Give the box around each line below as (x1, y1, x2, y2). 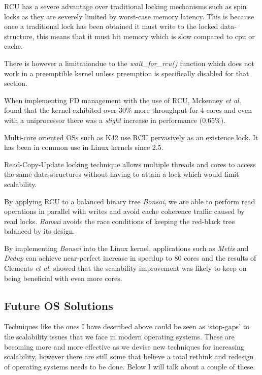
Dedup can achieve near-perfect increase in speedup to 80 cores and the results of (4, 253, 256, 263)
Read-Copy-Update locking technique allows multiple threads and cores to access (4, 159, 256, 169)
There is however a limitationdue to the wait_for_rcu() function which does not (4, 57, 255, 68)
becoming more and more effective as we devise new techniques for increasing (4, 341, 244, 352)
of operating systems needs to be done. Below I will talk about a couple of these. (4, 361, 255, 371)
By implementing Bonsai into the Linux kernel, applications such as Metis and (4, 242, 249, 253)
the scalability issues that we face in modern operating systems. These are (4, 331, 235, 342)
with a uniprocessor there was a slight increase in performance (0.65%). (4, 114, 226, 125)
